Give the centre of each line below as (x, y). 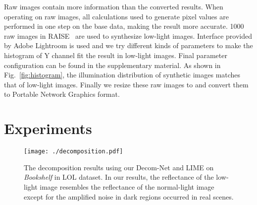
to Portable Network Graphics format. (62, 94)
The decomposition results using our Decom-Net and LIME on (119, 167)
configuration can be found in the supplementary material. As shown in (112, 65)
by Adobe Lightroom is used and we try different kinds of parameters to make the (128, 45)
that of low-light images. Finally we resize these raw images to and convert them (126, 84)
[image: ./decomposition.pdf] (74, 152)
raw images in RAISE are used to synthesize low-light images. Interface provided (128, 35)
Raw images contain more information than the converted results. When (114, 6)
